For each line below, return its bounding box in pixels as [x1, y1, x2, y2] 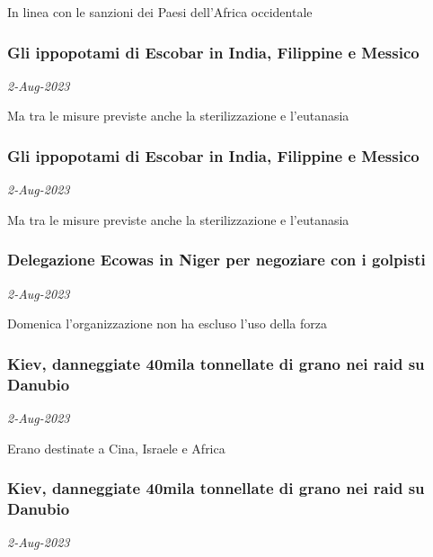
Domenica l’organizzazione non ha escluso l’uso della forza [7, 314, 327, 333]
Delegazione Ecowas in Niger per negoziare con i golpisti [7, 248, 426, 271]
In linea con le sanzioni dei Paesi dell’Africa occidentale [7, 3, 313, 21]
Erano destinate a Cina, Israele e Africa [7, 438, 225, 457]
